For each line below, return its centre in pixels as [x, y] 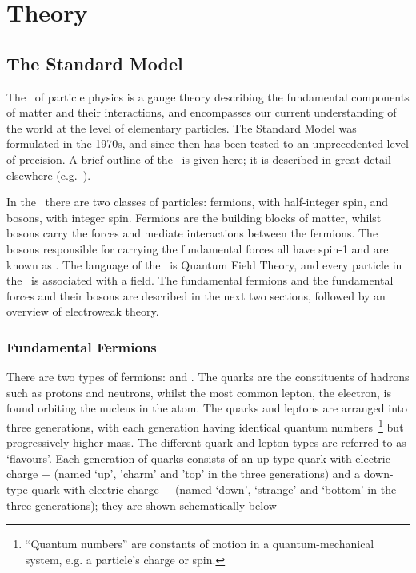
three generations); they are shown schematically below [142, 505]
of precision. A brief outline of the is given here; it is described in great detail [199, 159]
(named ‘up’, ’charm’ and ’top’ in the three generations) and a [207, 474]
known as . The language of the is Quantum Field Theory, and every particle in [204, 264]
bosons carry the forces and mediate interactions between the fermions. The [192, 233]
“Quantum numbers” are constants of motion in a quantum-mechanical [200, 544]
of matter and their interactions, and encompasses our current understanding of [202, 112]
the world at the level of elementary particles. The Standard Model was [182, 127]
